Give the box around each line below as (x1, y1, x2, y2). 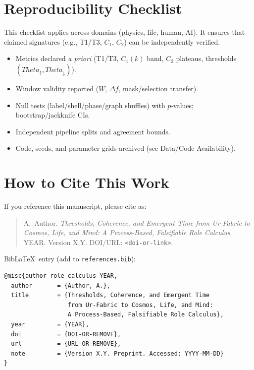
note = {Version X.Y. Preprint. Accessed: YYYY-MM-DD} (11, 350, 224, 357)
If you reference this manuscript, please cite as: (4, 201, 147, 211)
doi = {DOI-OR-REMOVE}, (11, 330, 121, 338)
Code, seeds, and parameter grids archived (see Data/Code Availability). (15, 143, 236, 153)
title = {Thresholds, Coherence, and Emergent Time (11, 292, 210, 299)
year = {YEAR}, (11, 321, 89, 328)
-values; (171, 100, 194, 110)
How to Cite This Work (4, 172, 169, 192)
